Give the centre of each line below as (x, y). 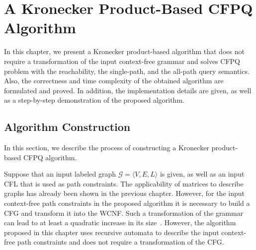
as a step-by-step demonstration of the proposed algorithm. (94, 100)
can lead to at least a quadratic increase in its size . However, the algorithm (120, 222)
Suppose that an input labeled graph (60, 174)
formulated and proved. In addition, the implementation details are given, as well (128, 90)
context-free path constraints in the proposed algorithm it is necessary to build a (127, 203)
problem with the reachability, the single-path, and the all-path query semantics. (127, 71)
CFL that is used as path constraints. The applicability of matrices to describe (124, 183)
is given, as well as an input (202, 174)
